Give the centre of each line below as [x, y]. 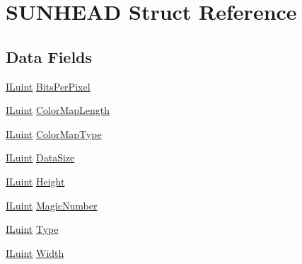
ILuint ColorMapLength [58, 110]
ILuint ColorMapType [54, 133]
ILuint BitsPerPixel [48, 86]
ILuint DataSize [40, 157]
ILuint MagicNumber [52, 205]
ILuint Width [35, 252]
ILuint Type [32, 229]
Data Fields [49, 56]
